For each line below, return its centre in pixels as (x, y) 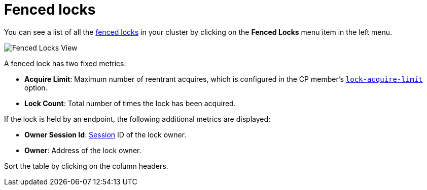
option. (36, 87)
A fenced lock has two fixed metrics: (65, 63)
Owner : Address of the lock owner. (83, 150)
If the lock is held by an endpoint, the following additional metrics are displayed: (137, 119)
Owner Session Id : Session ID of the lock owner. (105, 134)
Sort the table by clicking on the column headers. (86, 166)
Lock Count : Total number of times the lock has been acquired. (130, 103)
